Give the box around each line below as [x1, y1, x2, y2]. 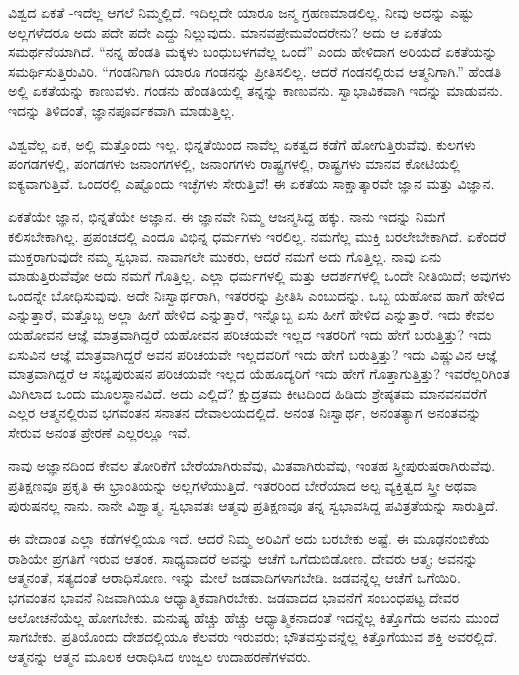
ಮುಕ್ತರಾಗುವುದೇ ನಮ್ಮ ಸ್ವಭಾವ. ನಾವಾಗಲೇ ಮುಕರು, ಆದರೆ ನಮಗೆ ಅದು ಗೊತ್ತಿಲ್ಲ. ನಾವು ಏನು [8, 245, 442, 266]
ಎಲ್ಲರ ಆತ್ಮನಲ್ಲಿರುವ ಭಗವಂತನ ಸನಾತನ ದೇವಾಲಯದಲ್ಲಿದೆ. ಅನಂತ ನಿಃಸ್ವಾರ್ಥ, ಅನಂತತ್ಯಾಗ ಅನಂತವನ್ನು [8, 402, 482, 423]
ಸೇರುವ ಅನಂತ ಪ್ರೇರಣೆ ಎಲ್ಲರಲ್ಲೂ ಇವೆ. [8, 421, 191, 442]
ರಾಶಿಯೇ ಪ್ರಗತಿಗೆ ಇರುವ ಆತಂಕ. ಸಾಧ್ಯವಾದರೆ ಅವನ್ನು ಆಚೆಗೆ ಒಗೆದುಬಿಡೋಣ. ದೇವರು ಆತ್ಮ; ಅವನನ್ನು [8, 547, 478, 568]
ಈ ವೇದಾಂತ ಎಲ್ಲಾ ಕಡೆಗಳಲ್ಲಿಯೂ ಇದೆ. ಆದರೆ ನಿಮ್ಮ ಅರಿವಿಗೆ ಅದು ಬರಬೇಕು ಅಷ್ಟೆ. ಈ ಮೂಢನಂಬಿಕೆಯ [8, 528, 490, 549]
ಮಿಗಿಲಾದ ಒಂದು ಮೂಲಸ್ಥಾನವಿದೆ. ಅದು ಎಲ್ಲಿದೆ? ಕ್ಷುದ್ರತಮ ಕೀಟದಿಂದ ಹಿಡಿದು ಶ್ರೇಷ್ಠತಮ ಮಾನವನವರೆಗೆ [8, 382, 487, 403]
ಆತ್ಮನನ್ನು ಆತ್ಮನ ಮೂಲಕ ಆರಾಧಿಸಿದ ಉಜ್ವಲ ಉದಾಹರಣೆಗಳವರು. [8, 645, 311, 666]
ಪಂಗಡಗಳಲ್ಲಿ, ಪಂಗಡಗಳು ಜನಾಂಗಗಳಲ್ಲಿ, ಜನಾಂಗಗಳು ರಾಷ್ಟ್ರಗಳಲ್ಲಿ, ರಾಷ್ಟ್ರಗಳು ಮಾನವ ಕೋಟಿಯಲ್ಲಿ [8, 153, 460, 174]
